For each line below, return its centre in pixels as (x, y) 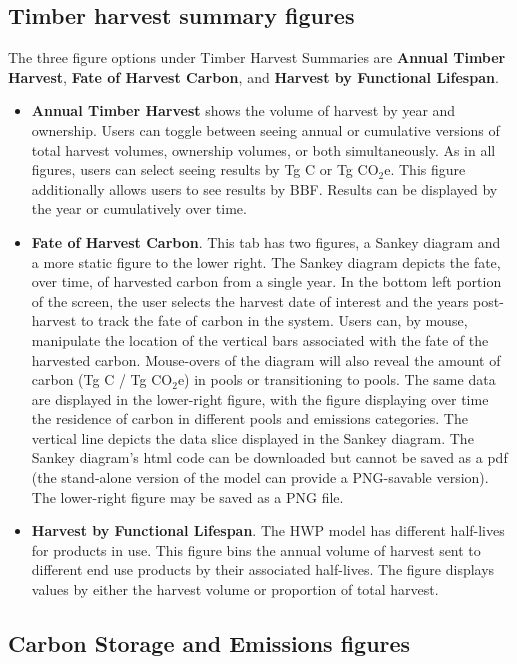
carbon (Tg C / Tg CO (102, 379)
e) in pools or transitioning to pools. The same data (336, 379)
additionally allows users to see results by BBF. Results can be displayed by (264, 188)
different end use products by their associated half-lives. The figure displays (263, 569)
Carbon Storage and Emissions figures (209, 643)
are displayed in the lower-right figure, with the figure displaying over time (260, 398)
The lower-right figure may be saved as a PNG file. (187, 496)
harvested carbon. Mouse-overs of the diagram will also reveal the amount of (266, 359)
